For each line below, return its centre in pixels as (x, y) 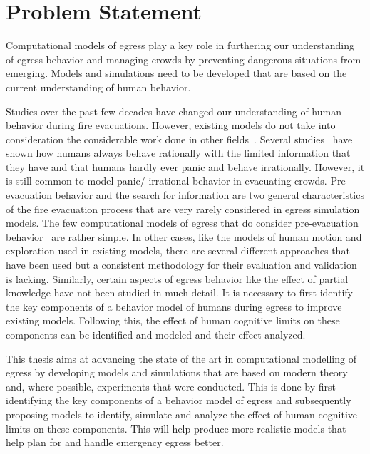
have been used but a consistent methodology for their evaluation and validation (181, 265)
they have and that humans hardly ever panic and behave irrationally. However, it (185, 166)
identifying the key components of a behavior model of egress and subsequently (179, 400)
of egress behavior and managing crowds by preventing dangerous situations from (184, 59)
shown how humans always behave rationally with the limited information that (178, 153)
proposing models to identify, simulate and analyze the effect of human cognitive (181, 414)
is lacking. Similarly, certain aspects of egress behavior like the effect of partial (177, 278)
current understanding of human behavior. (98, 87)
